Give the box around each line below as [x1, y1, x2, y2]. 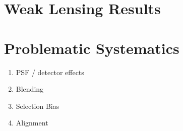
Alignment [16, 117, 48, 128]
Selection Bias [16, 100, 59, 111]
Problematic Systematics [4, 37, 179, 58]
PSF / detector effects [16, 67, 84, 77]
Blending [16, 84, 44, 94]
